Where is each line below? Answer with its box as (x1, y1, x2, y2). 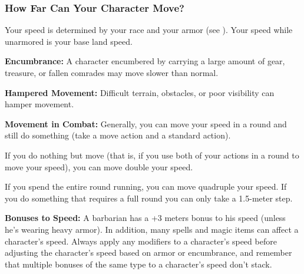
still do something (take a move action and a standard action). (5, 129, 231, 141)
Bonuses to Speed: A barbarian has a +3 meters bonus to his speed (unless (5, 212, 286, 224)
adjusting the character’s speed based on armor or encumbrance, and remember (5, 246, 292, 259)
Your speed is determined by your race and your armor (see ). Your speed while (5, 24, 293, 36)
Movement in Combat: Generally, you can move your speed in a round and (5, 117, 287, 130)
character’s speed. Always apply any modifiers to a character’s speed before (5, 235, 277, 247)
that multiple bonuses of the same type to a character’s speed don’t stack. (5, 258, 272, 270)
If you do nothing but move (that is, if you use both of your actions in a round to (5, 148, 299, 161)
